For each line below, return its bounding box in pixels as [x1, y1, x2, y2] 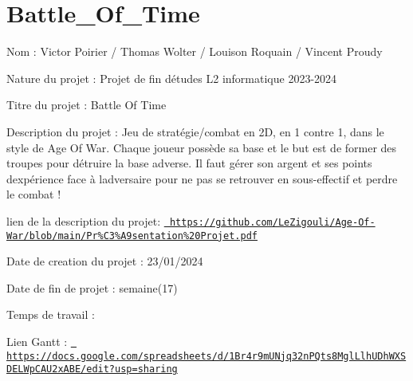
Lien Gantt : [6, 332, 68, 349]
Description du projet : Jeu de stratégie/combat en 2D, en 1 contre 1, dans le [6, 123, 384, 139]
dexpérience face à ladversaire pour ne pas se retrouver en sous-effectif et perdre [6, 170, 398, 187]
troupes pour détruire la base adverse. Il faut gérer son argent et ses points [6, 155, 372, 171]
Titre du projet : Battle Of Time [6, 96, 167, 113]
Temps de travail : [6, 306, 95, 323]
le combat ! [6, 186, 61, 202]
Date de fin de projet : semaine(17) [6, 279, 178, 296]
